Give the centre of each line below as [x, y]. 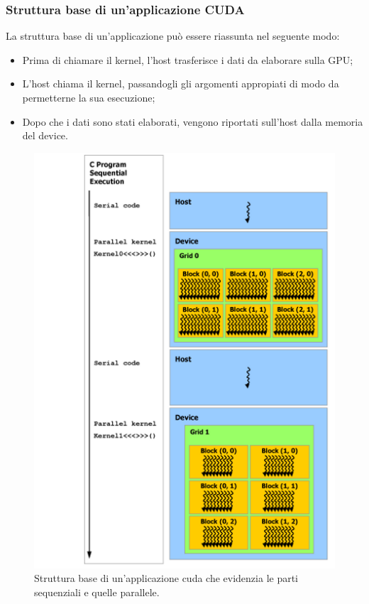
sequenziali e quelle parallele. [97, 592]
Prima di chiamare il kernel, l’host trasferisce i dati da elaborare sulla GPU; [188, 59]
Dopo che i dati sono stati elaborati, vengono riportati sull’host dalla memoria [193, 121]
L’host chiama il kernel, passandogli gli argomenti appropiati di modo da [181, 83]
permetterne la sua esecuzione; [89, 97]
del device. [45, 135]
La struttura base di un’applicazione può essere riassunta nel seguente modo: [173, 36]
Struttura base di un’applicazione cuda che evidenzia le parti [166, 578]
